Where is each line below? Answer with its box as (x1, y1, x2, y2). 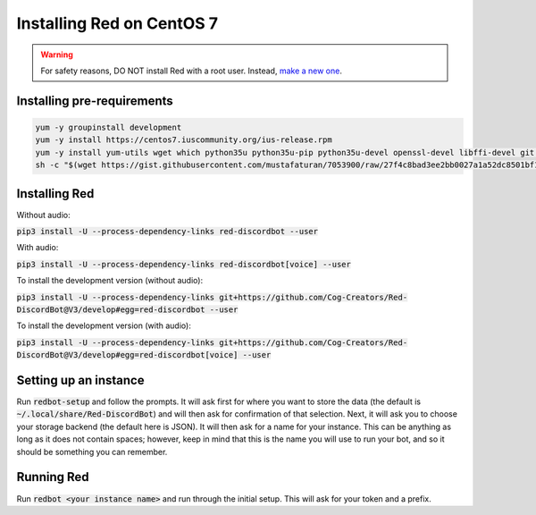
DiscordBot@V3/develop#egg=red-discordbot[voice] (16, 350, 239, 360)
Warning (40, 49, 73, 60)
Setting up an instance (16, 372, 145, 388)
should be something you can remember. (16, 446, 168, 457)
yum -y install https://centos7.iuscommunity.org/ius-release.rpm (35, 135, 332, 145)
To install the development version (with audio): (16, 320, 191, 331)
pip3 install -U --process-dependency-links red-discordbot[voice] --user (16, 259, 352, 269)
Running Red (16, 469, 89, 485)
